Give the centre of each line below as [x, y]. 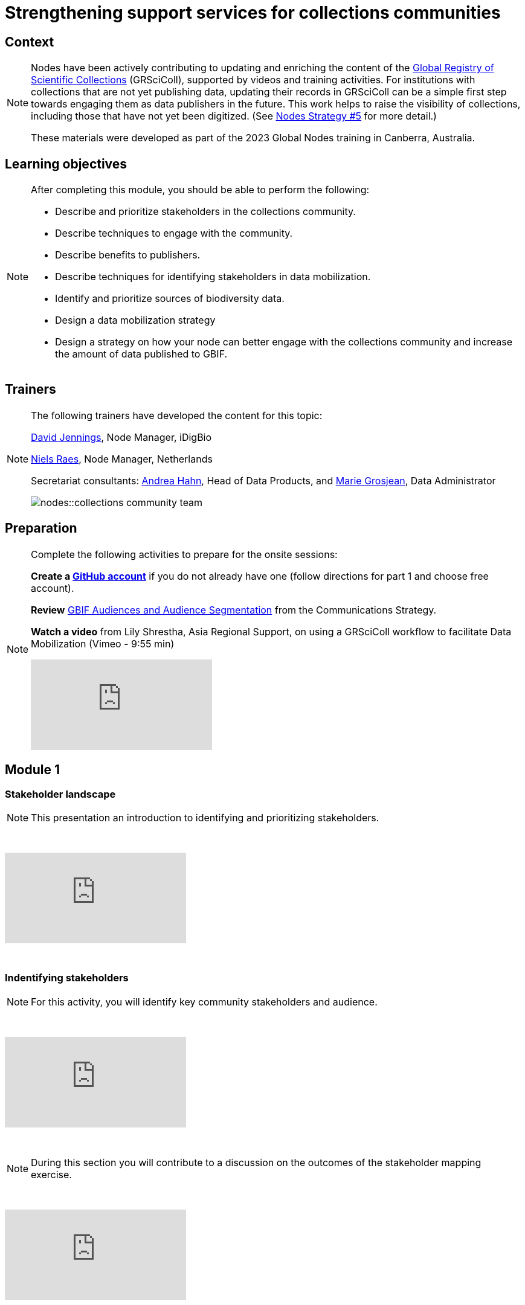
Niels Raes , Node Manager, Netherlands [122, 459]
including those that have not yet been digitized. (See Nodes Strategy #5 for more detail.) [234, 116]
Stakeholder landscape [60, 794]
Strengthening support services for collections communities [253, 13]
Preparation [41, 528]
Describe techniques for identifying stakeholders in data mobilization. [213, 277]
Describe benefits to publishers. [128, 255]
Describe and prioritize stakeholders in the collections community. [205, 212]
